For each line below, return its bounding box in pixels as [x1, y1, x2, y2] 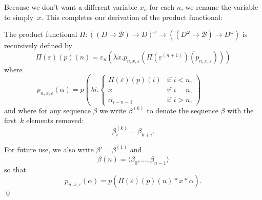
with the [227, 105, 254, 115]
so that [4, 164, 26, 174]
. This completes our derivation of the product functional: [41, 11, 223, 22]
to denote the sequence [147, 105, 218, 115]
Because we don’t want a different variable [4, 2, 137, 12]
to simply [4, 11, 34, 22]
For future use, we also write [4, 144, 94, 154]
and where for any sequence [4, 105, 91, 115]
